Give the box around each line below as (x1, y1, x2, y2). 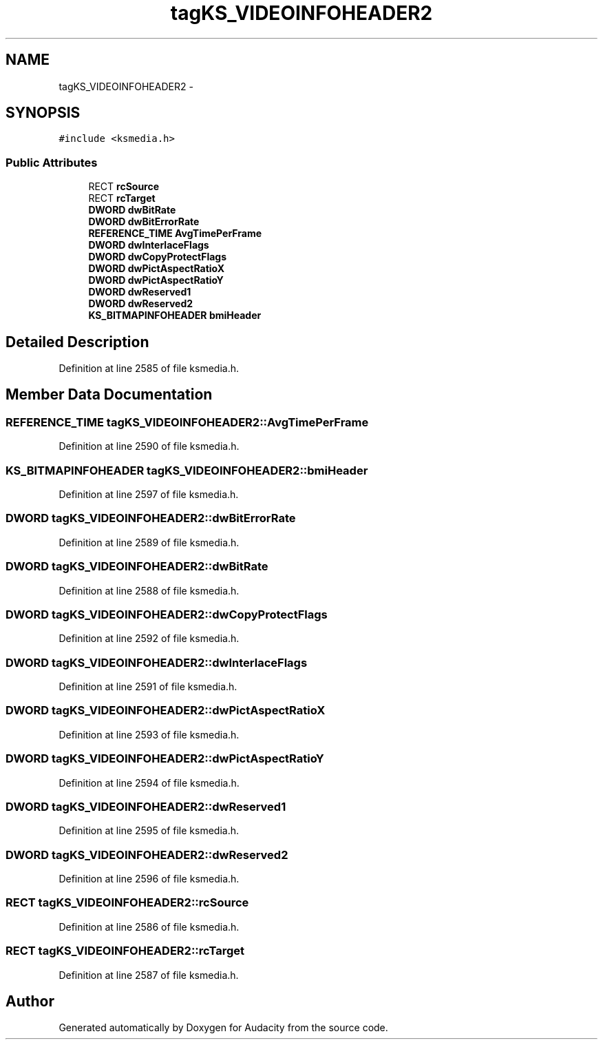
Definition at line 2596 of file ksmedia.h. (59, 873, 240, 884)
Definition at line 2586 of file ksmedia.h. (59, 920, 240, 933)
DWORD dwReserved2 (88, 298, 193, 310)
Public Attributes (6, 155, 98, 169)
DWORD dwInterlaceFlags (88, 239, 209, 251)
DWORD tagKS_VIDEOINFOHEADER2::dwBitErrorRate (6, 511, 296, 526)
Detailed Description (6, 333, 149, 351)
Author (6, 992, 54, 1010)
